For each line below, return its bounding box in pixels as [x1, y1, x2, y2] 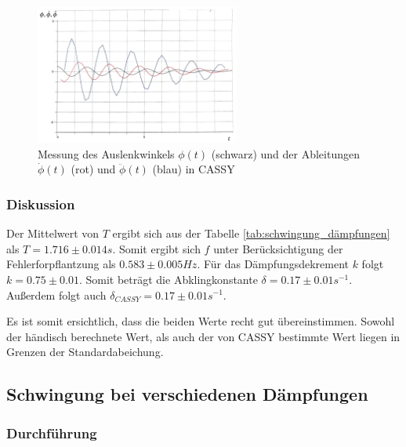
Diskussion [6, 194, 75, 213]
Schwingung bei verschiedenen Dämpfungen [6, 382, 368, 406]
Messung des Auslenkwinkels [38, 145, 175, 162]
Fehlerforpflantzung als [6, 256, 116, 272]
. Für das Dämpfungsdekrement [197, 256, 349, 272]
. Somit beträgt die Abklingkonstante [78, 271, 258, 287]
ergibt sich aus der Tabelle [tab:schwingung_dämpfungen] [112, 225, 390, 242]
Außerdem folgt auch [6, 286, 107, 303]
